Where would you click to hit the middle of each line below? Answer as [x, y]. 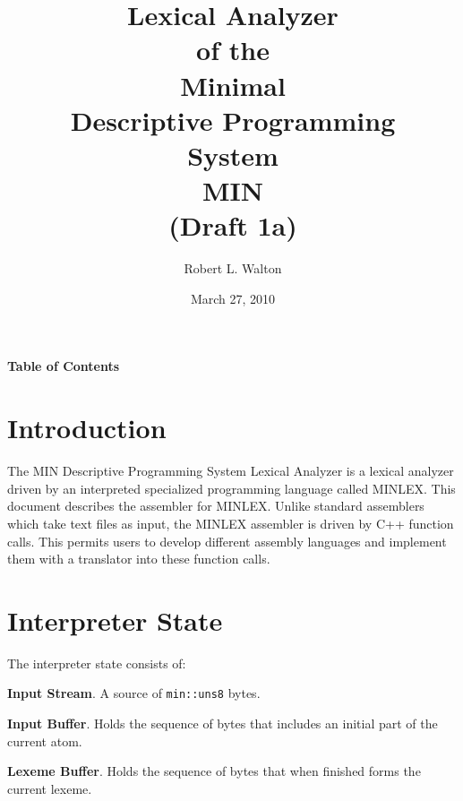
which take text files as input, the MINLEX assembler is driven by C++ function [231, 523]
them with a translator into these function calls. [139, 559]
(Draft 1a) [233, 225]
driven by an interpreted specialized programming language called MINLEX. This [231, 488]
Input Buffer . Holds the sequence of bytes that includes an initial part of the [223, 723]
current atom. [45, 741]
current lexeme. [50, 788]
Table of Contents [64, 366]
